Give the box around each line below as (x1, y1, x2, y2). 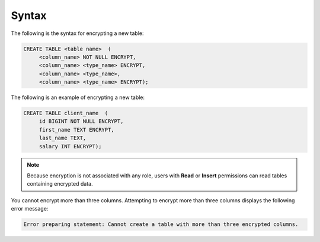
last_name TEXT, (39, 135, 87, 142)
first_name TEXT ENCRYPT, (39, 126, 115, 133)
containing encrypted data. (27, 180, 93, 187)
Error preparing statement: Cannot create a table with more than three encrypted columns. (23, 221, 299, 228)
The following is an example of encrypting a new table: (11, 94, 145, 101)
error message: (11, 205, 49, 212)
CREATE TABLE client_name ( (23, 110, 108, 117)
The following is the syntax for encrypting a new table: (11, 30, 144, 37)
